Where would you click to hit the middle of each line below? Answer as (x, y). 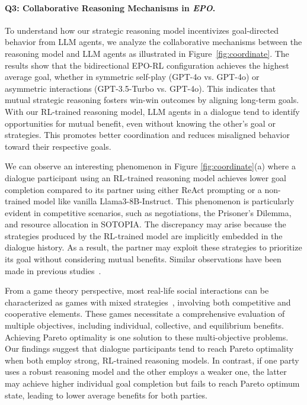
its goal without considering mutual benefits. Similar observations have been (143, 259)
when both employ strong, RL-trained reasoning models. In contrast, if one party (152, 360)
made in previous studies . (53, 270)
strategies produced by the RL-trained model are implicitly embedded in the (144, 235)
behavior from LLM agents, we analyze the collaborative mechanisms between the (153, 42)
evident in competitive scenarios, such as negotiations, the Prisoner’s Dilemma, (148, 212)
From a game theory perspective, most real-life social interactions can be (137, 290)
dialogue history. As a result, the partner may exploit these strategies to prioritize (153, 247)
